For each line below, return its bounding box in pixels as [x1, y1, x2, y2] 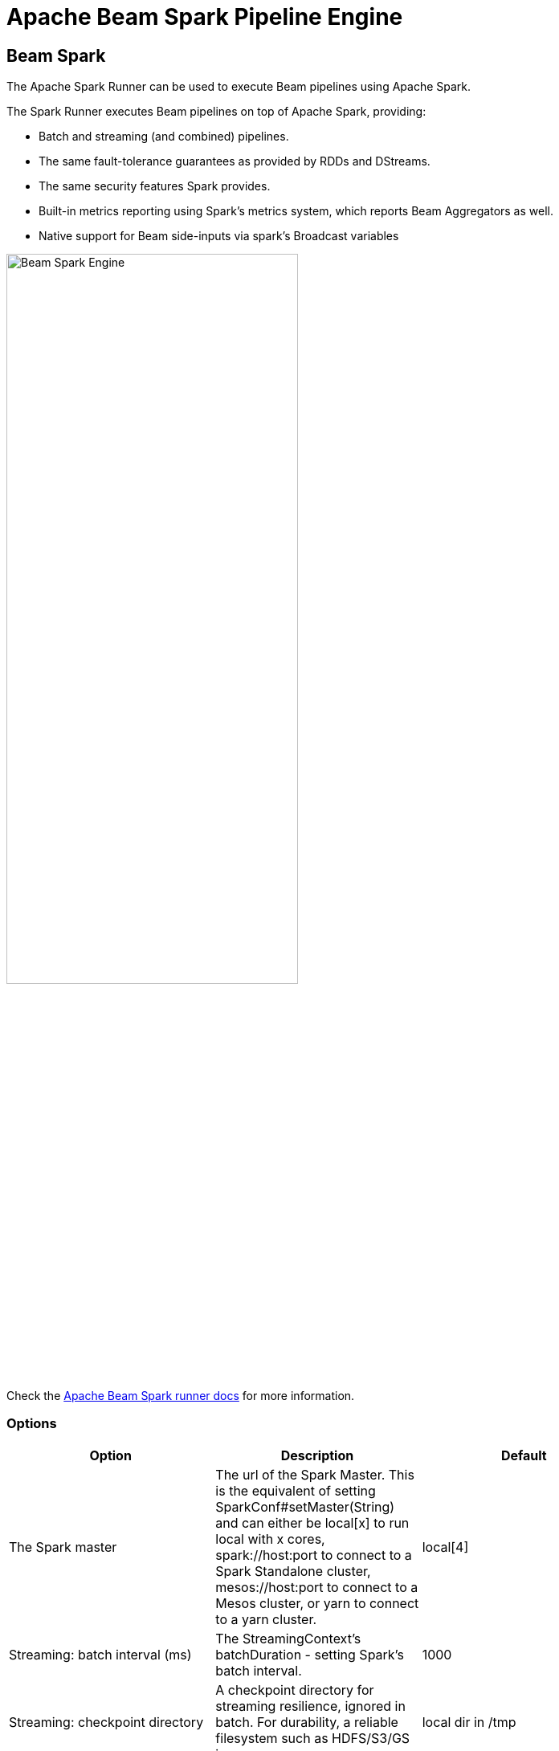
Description [280, 1447, 354, 1463]
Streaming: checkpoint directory [9, 1713, 204, 1730]
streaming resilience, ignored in [215, 1697, 406, 1714]
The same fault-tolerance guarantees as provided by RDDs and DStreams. [39, 154, 430, 169]
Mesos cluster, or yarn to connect [215, 1594, 419, 1611]
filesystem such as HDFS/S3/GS [215, 1729, 410, 1746]
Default [500, 1447, 547, 1463]
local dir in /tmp [422, 1713, 516, 1730]
